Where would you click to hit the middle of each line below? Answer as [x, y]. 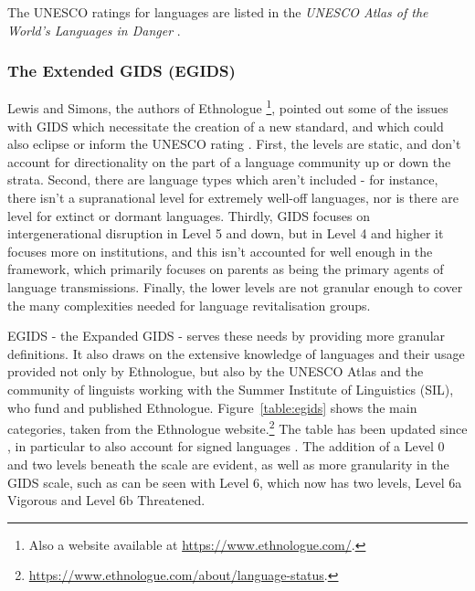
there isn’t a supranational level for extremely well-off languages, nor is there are [233, 198]
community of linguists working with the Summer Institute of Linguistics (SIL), [231, 389]
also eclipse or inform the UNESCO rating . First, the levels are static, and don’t [234, 144]
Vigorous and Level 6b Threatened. [106, 500]
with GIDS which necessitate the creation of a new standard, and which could [226, 126]
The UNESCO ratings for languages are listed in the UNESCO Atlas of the [218, 12]
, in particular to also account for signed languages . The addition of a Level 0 [226, 446]
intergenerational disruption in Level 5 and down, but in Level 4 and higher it [226, 233]
